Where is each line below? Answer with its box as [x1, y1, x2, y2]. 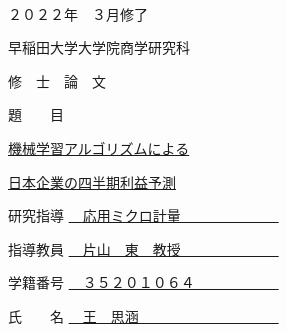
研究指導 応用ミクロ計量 [8, 205, 181, 226]
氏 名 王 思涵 [8, 305, 139, 326]
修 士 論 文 [8, 70, 106, 91]
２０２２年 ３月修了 [8, 3, 148, 24]
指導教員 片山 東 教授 [8, 238, 181, 259]
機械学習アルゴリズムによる [8, 137, 190, 158]
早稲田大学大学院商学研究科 [8, 37, 190, 58]
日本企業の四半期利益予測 [8, 171, 176, 192]
